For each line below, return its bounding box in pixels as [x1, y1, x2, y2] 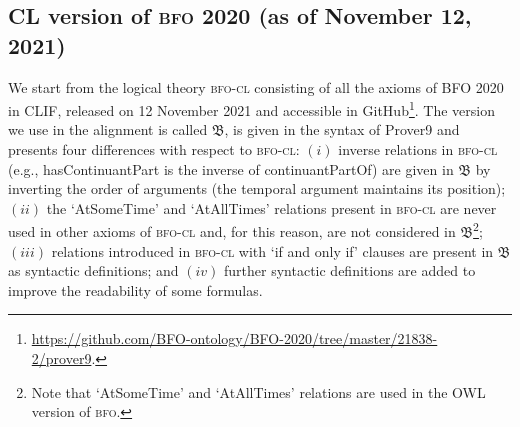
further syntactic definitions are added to [224, 260, 476, 281]
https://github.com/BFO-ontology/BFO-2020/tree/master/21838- [31, 328, 438, 349]
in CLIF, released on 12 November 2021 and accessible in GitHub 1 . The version [8, 97, 496, 120]
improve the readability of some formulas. [8, 279, 263, 300]
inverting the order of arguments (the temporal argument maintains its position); [8, 178, 506, 199]
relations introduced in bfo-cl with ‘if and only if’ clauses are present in [51, 240, 494, 261]
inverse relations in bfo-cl [338, 139, 498, 160]
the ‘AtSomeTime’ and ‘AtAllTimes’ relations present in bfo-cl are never [46, 197, 497, 218]
